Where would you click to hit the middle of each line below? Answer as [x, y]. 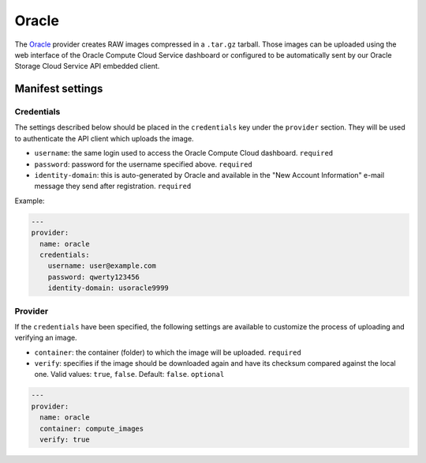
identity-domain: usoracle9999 [108, 288]
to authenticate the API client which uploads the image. [104, 138]
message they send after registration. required [113, 186]
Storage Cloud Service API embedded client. [87, 66]
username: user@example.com [102, 266]
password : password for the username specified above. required [143, 164]
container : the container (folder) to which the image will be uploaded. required [168, 352]
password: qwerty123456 [93, 277]
